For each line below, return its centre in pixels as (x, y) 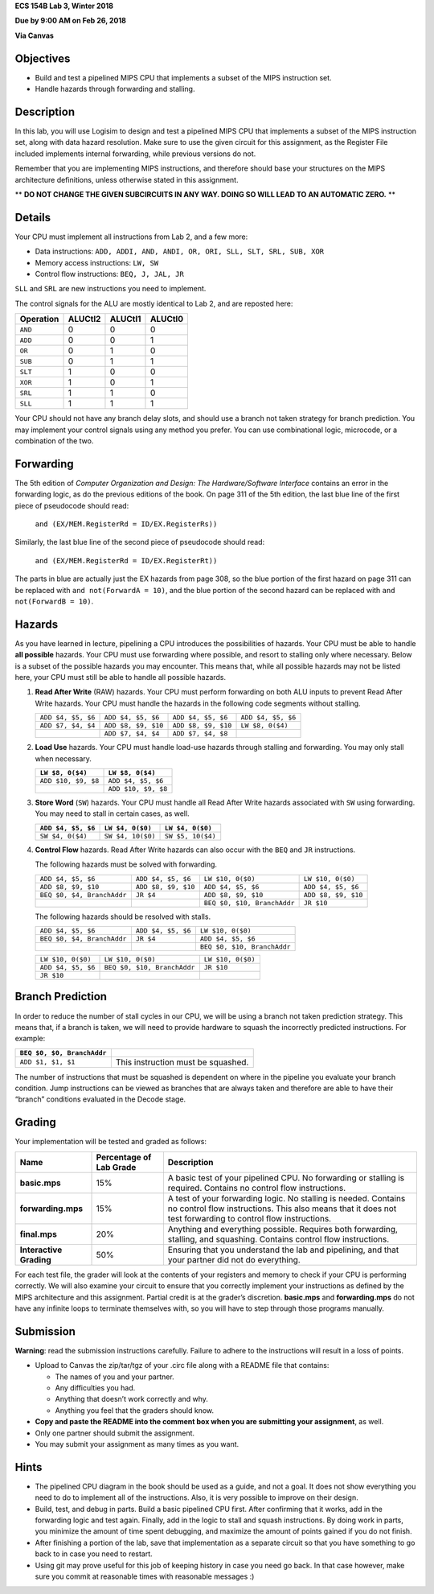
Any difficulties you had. (95, 1388)
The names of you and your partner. (115, 1377)
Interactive (41, 1250)
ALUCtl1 (125, 319)
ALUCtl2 (84, 319)
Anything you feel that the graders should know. (135, 1410)
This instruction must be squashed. (182, 1062)
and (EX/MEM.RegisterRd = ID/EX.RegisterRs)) (126, 524)
